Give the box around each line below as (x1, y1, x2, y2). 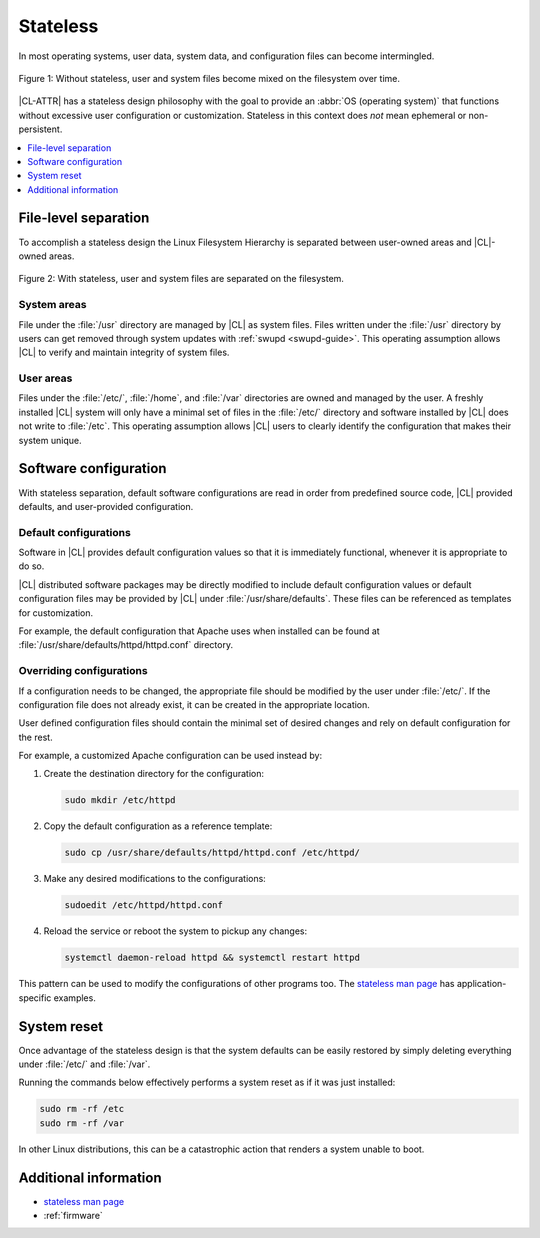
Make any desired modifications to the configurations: (43, 873, 267, 885)
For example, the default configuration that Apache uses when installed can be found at (18, 625, 380, 637)
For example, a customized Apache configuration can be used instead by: (18, 750, 323, 762)
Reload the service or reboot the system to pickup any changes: (43, 925, 308, 937)
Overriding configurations (18, 664, 149, 678)
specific (18, 991, 52, 1004)
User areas (18, 371, 73, 385)
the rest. (18, 731, 54, 743)
